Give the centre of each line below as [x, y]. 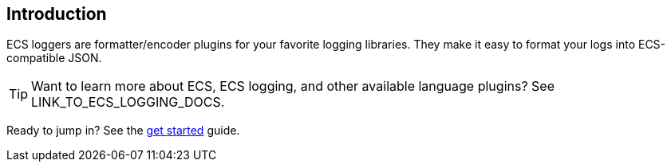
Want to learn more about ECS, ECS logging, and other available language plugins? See [293, 86]
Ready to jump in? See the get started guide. [123, 131]
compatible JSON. [54, 58]
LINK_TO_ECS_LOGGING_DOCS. [128, 102]
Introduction [57, 14]
